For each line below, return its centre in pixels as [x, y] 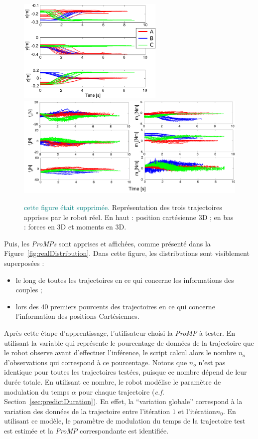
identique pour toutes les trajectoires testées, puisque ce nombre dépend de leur [126, 372]
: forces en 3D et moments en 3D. [75, 227]
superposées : [24, 263]
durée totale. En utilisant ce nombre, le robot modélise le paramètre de [113, 381]
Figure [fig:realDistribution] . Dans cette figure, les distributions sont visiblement [127, 253]
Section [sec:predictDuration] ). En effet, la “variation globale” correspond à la [123, 401]
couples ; [29, 290]
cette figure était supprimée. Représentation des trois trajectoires [123, 207]
